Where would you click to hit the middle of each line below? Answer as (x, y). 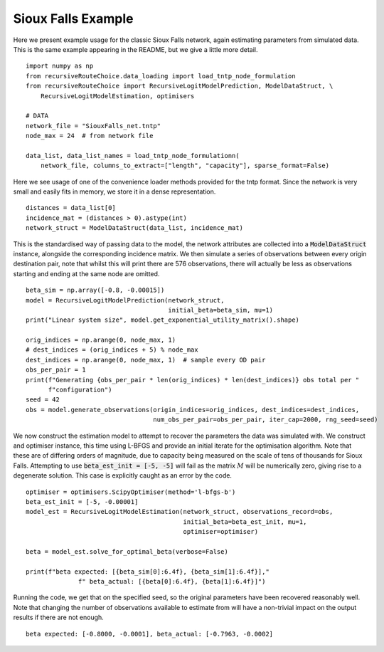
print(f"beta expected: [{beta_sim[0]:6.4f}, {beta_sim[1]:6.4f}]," (148, 572)
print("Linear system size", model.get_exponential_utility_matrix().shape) (163, 320)
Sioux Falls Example (74, 19)
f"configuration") (80, 390)
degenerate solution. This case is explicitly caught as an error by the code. (123, 475)
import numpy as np (60, 66)
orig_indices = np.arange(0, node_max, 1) (101, 340)
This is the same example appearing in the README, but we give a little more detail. (135, 49)
